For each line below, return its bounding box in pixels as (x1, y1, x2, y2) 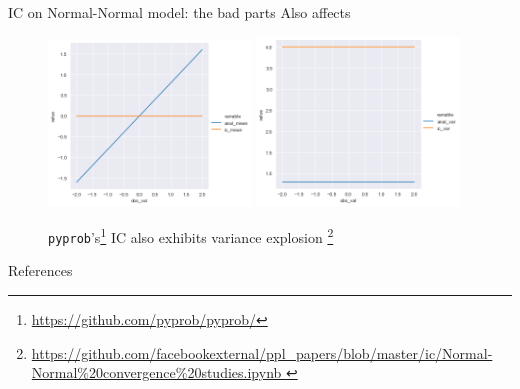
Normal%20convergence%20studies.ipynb (31, 362, 282, 383)
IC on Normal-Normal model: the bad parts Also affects (8, 2, 351, 22)
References (8, 260, 73, 281)
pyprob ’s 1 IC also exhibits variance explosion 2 (48, 224, 334, 247)
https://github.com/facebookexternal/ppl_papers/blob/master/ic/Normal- (31, 342, 493, 363)
